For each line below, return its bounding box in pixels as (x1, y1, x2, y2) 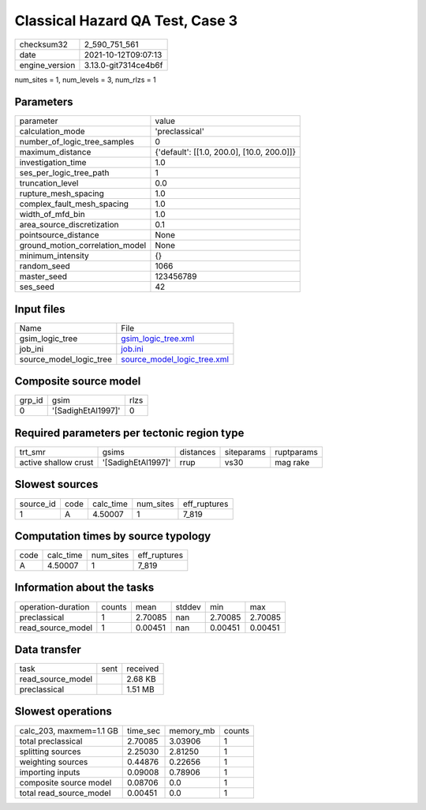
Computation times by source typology (14, 529, 211, 542)
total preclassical (19, 735, 83, 746)
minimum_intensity (19, 250, 90, 261)
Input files (14, 302, 66, 316)
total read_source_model (19, 787, 111, 798)
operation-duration (19, 601, 90, 612)
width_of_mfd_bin (19, 209, 86, 220)
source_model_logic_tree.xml (121, 354, 229, 365)
